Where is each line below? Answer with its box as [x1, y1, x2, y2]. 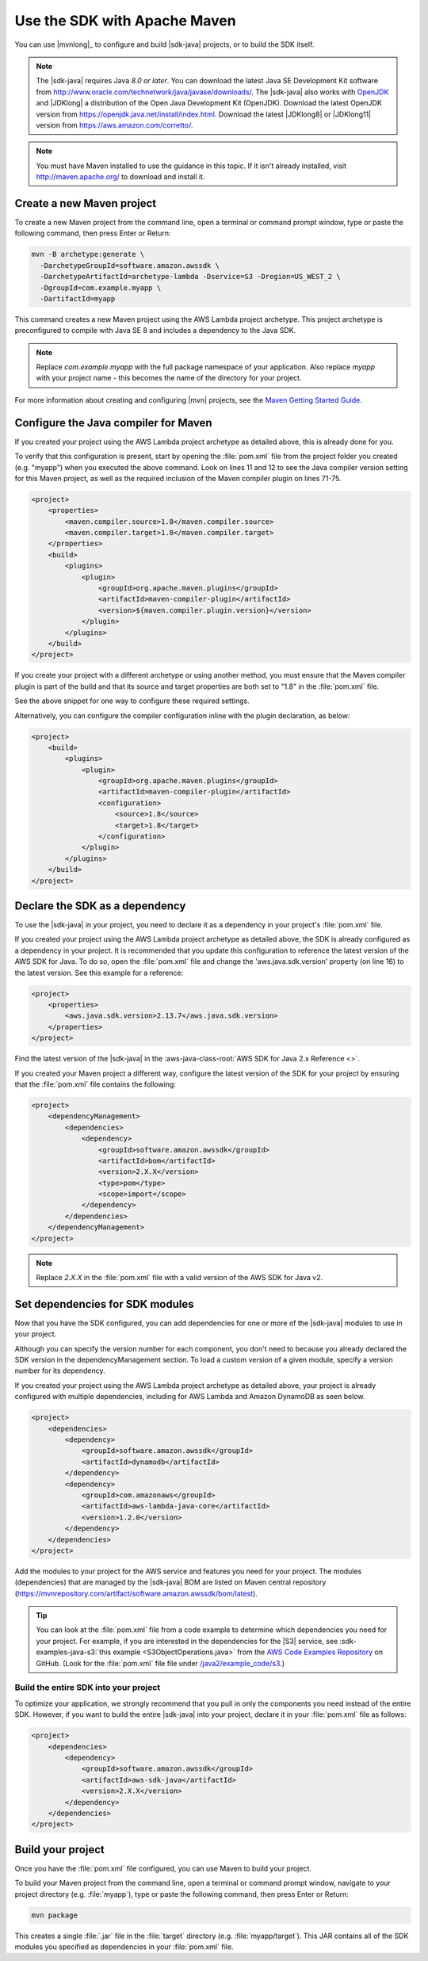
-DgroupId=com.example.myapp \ [40, 283, 162, 292]
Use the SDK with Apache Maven [14, 12, 237, 29]
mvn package [31, 1910, 78, 1920]
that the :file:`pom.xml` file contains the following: [14, 1079, 176, 1089]
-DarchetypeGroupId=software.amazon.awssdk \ [40, 261, 220, 269]
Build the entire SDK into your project [14, 1682, 161, 1693]
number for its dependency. [14, 1366, 106, 1375]
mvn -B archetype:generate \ [31, 250, 145, 259]
